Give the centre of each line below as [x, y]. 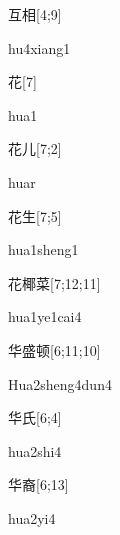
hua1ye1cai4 [45, 316]
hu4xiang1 [39, 47]
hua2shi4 [35, 450]
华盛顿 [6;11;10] [54, 349]
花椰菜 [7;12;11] [54, 282]
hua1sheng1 [43, 249]
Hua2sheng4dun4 [60, 383]
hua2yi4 [32, 517]
